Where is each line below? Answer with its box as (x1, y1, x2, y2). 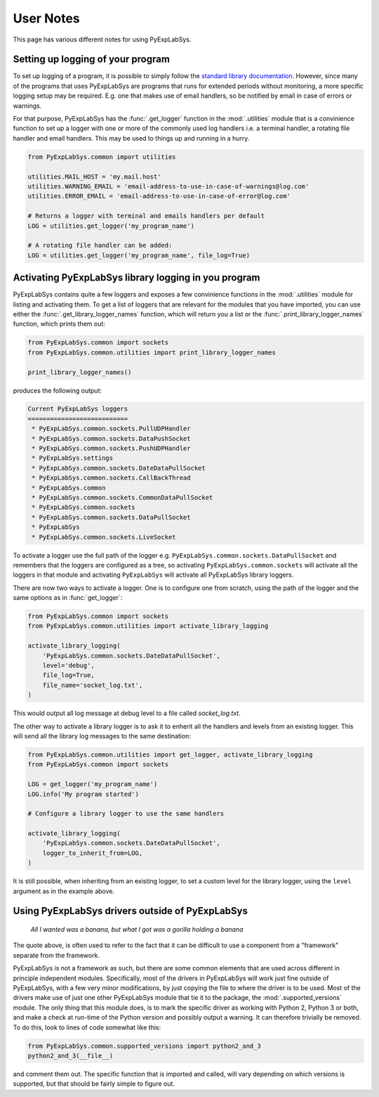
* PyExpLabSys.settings (32, 454, 114, 462)
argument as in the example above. (13, 887, 115, 895)
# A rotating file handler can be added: (27, 241, 173, 250)
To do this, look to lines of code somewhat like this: (13, 1023, 161, 1032)
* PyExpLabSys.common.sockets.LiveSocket (32, 533, 176, 541)
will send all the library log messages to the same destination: (13, 731, 191, 740)
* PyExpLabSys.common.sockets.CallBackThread (32, 474, 191, 482)
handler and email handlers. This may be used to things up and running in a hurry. (13, 134, 250, 142)
